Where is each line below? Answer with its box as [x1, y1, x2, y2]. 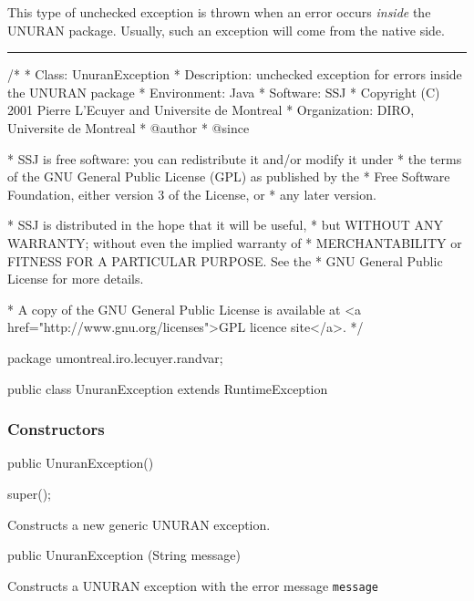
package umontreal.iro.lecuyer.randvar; [7, 347, 223, 367]
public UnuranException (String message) [7, 545, 241, 565]
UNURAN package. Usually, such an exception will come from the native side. [7, 20, 445, 39]
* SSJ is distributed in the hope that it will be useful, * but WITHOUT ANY [7, 215, 444, 234]
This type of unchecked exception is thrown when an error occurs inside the [7, 3, 431, 21]
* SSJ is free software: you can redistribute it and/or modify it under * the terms [7, 149, 462, 168]
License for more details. [7, 269, 144, 288]
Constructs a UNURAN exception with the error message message [7, 575, 378, 595]
